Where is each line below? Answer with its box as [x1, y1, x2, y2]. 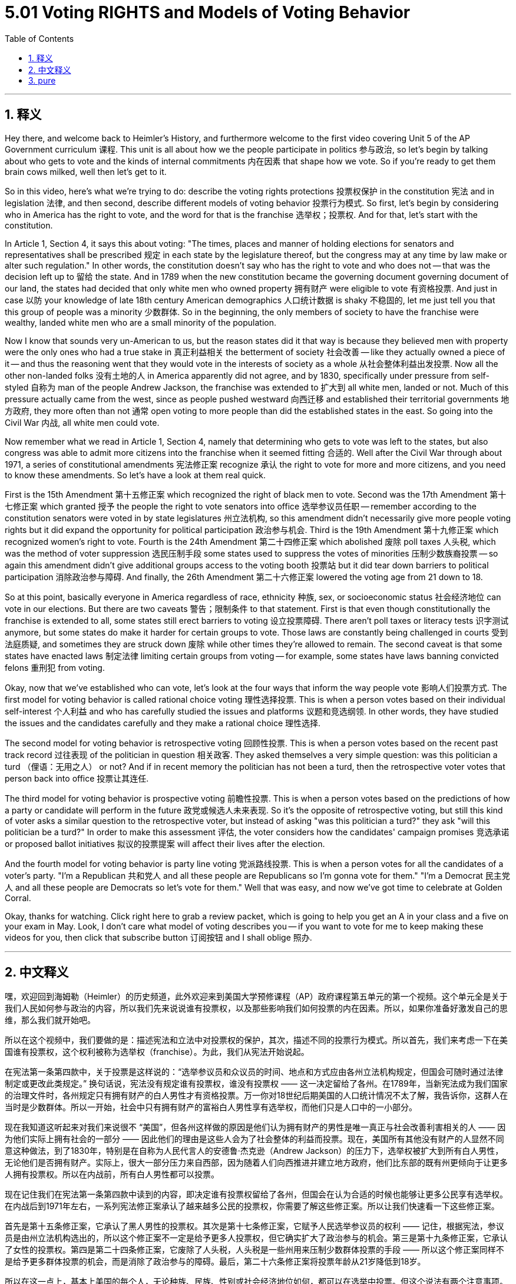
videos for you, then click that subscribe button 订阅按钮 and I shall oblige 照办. [5, 932, 312, 942]
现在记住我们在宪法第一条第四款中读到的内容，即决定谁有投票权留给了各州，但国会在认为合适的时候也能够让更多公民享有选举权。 [5, 1189, 508, 1200]
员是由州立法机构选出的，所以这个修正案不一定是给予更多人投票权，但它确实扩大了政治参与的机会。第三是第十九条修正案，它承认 [5, 1233, 508, 1243]
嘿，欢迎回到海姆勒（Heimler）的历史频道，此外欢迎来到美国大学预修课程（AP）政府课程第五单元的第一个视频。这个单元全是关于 [5, 991, 508, 1002]
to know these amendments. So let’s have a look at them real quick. [5, 469, 266, 480]
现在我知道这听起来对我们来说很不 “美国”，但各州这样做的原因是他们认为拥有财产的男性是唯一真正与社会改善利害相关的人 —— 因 [5, 1122, 506, 1133]
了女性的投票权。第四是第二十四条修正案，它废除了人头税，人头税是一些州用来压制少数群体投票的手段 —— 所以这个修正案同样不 [5, 1245, 504, 1255]
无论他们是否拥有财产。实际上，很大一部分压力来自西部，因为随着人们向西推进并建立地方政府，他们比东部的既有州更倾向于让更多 [5, 1157, 508, 1168]
